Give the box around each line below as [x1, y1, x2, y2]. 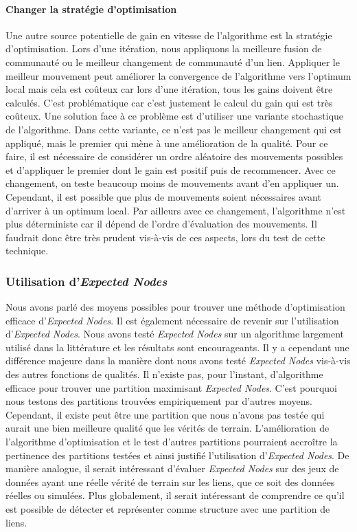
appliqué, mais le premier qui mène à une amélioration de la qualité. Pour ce [5, 135, 328, 150]
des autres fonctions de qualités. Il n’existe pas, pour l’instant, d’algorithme [5, 367, 323, 381]
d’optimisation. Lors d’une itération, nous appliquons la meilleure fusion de [5, 41, 322, 56]
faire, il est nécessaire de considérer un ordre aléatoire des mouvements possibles [5, 149, 343, 164]
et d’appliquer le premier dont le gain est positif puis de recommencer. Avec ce [5, 162, 336, 177]
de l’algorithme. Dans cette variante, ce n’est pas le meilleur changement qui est [5, 122, 342, 136]
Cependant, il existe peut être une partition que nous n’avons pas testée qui [5, 407, 325, 421]
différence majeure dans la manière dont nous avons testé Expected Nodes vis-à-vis [5, 353, 351, 368]
